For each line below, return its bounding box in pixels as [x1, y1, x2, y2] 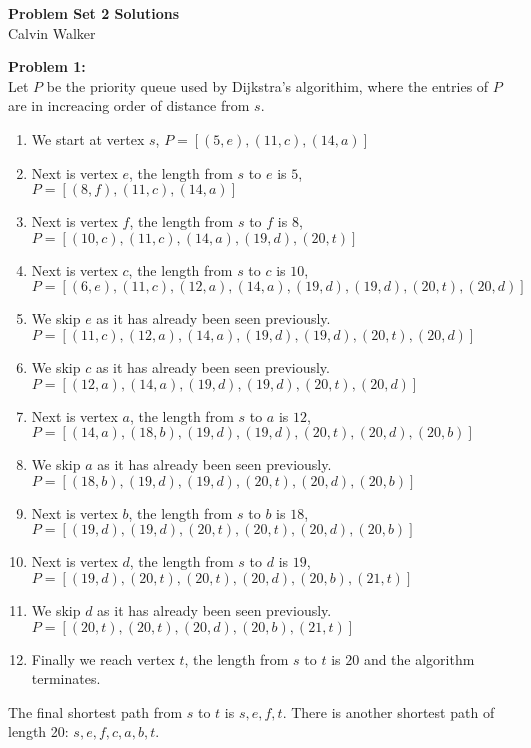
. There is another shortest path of [282, 701, 495, 722]
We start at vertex [31, 128, 145, 149]
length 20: [8, 721, 69, 742]
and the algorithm [363, 648, 475, 669]
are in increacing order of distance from [8, 95, 250, 116]
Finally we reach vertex [31, 648, 175, 669]
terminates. [31, 668, 101, 689]
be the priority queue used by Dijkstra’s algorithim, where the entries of [46, 75, 489, 96]
